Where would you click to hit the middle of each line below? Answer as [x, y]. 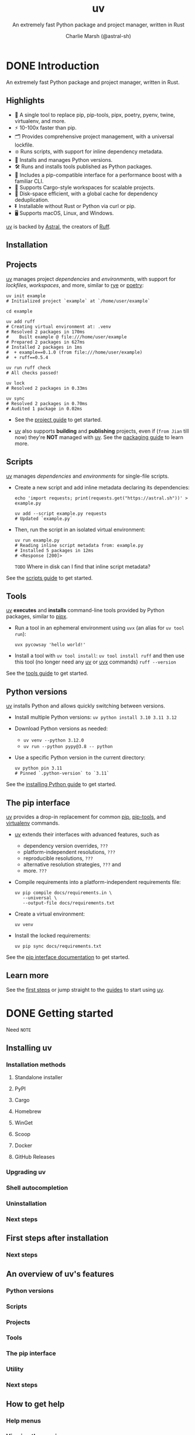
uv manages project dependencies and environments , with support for [91, 279]
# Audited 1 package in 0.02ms [44, 409]
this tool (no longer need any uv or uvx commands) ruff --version [95, 662]
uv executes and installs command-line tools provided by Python [85, 610]
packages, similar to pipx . [37, 617]
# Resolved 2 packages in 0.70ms [47, 403]
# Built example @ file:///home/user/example [66, 337]
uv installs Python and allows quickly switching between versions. [85, 706]
